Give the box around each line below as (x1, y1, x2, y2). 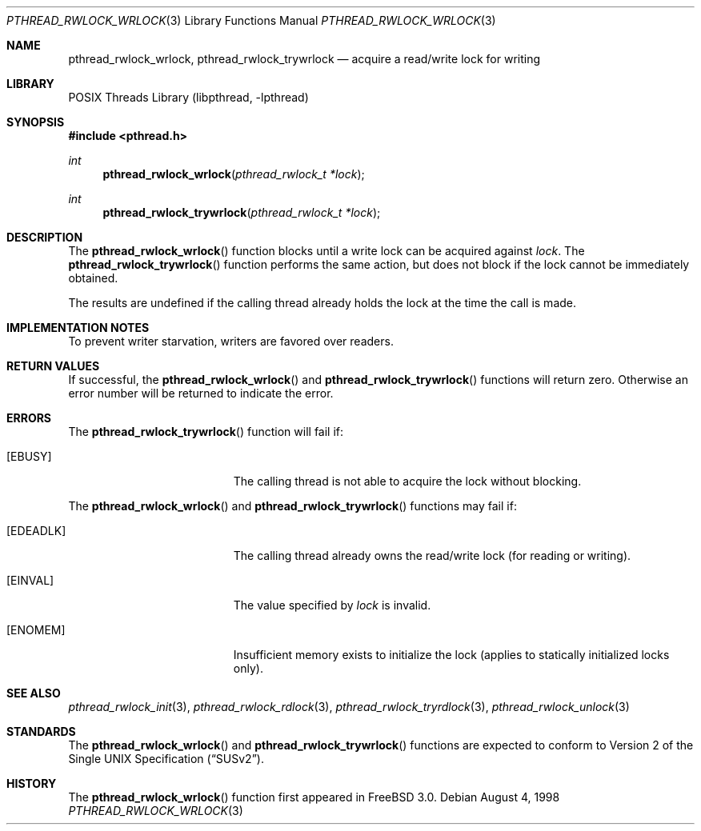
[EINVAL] (6, 573, 54, 587)
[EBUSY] (6, 449, 52, 463)
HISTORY (6, 777, 57, 790)
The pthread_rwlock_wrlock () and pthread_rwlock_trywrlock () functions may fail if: (68, 499, 517, 513)
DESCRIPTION (6, 230, 83, 244)
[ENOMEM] (6, 623, 66, 637)
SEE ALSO (6, 686, 61, 700)
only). (233, 661, 263, 675)
